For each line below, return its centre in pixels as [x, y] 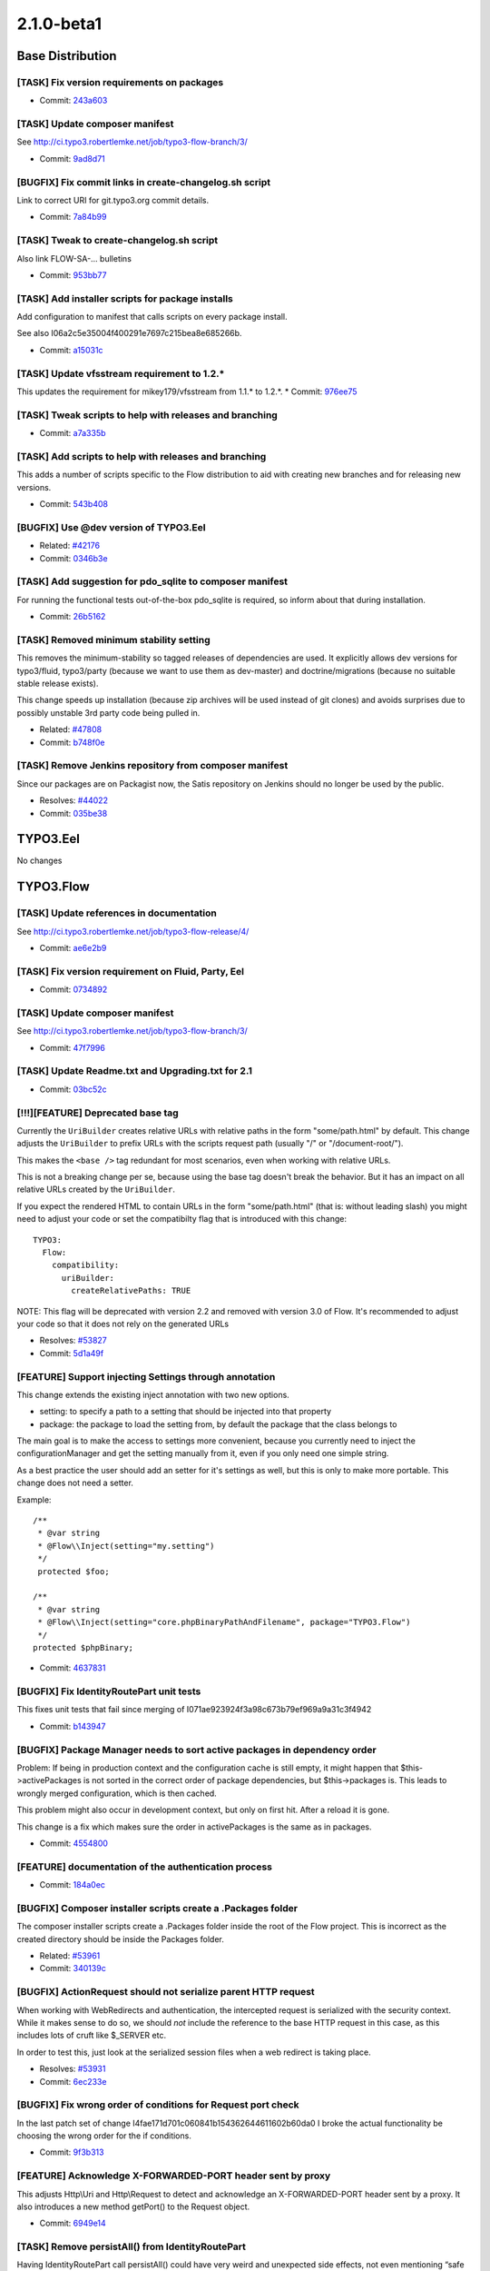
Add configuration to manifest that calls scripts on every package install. [152, 317]
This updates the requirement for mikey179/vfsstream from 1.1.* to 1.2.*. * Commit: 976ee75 [187, 392]
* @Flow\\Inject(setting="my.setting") [126, 1546]
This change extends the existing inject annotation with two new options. [153, 1394]
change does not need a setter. [75, 1483]
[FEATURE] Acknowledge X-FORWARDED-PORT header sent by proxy [174, 2176]
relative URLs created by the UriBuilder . [96, 1189]
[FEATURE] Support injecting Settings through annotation [146, 1376]
